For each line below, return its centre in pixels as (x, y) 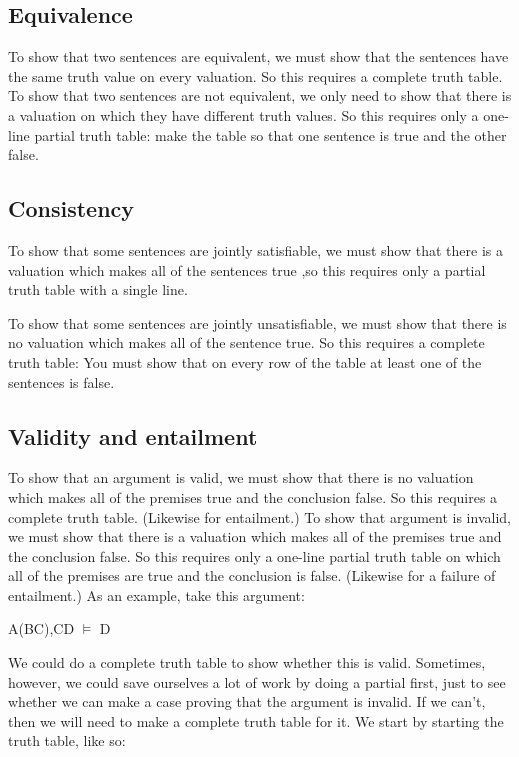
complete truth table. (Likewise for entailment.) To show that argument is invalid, (259, 516)
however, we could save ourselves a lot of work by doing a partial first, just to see (257, 681)
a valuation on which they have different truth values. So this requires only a (243, 114)
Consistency (71, 208)
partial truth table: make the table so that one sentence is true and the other (270, 134)
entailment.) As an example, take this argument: (156, 594)
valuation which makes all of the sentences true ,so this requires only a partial (247, 269)
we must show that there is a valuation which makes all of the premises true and (255, 536)
